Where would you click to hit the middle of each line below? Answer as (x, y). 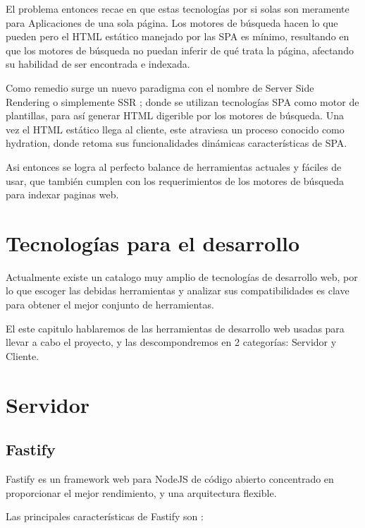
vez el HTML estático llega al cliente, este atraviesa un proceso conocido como (175, 129)
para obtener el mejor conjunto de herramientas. (110, 305)
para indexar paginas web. (62, 194)
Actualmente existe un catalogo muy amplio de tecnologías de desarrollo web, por (182, 276)
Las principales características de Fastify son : (105, 516)
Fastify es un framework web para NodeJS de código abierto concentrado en (170, 478)
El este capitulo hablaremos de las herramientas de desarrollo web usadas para (175, 328)
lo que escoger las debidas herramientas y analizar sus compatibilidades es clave (178, 290)
